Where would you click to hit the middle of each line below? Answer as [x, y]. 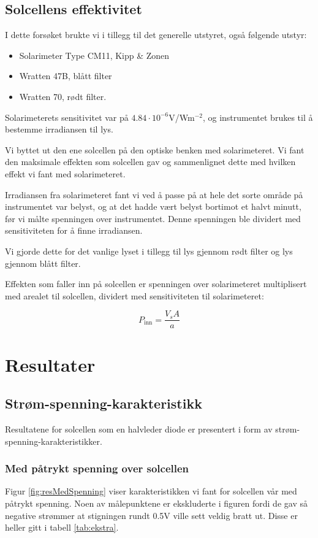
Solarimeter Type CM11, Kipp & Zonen [94, 55]
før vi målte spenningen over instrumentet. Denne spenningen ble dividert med [153, 218]
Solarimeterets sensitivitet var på [67, 117]
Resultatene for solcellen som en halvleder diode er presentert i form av [139, 428]
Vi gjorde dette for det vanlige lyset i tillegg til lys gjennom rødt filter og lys [149, 251]
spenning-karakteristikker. [54, 441]
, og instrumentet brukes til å [258, 117]
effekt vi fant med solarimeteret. [65, 173]
